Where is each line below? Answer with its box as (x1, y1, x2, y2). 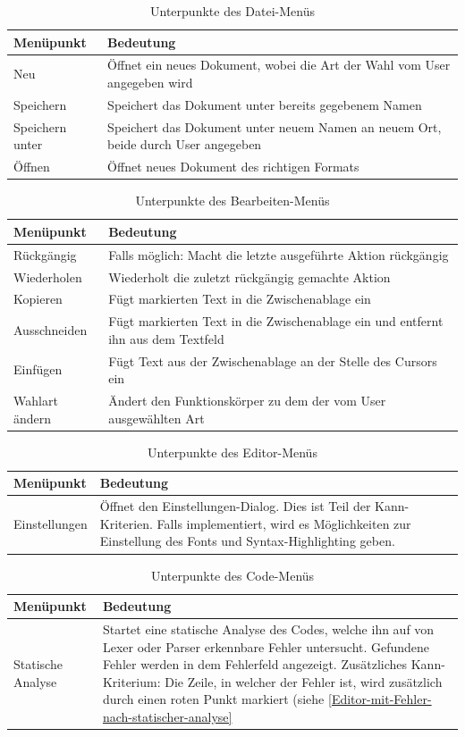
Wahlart (13, 391, 58, 410)
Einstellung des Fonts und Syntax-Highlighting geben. (99, 532, 395, 550)
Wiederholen (13, 267, 82, 286)
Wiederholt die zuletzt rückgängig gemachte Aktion (108, 267, 391, 286)
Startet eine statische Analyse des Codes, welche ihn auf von (102, 619, 435, 638)
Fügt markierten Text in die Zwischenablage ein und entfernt (108, 312, 444, 331)
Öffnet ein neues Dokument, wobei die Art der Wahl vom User (107, 55, 451, 74)
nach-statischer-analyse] (102, 707, 232, 725)
